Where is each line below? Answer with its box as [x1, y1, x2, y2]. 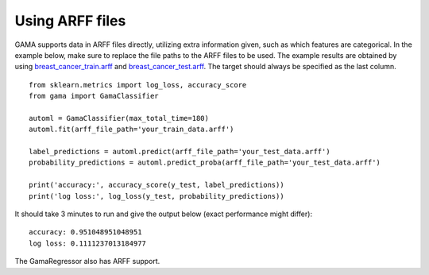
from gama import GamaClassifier [29, 91, 159, 101]
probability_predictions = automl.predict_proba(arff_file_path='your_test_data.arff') [29, 158, 381, 167]
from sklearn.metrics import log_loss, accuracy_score [29, 80, 247, 89]
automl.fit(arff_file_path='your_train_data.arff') [29, 125, 234, 134]
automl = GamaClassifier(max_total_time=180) [29, 114, 210, 122]
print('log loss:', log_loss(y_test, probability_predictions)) [29, 192, 285, 200]
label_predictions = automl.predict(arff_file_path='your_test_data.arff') [29, 147, 330, 157]
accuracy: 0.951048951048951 [29, 227, 142, 237]
